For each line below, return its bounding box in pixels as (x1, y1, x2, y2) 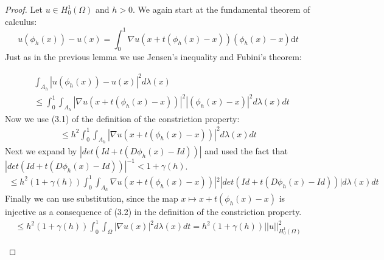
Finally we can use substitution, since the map (5, 192, 178, 205)
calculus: (5, 15, 37, 27)
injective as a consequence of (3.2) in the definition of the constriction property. (5, 205, 302, 218)
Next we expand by (5, 144, 77, 157)
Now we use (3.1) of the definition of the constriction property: (5, 112, 240, 125)
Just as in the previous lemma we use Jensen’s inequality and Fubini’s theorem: (5, 50, 302, 63)
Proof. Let (5, 3, 43, 15)
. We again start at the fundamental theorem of (133, 3, 310, 15)
